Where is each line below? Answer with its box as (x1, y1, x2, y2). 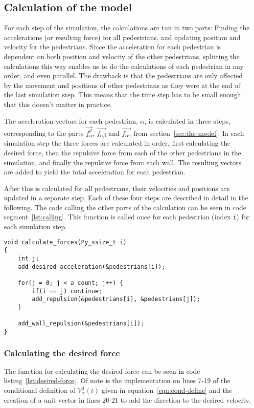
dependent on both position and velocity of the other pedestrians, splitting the (4, 51, 240, 61)
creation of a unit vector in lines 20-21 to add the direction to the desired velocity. (4, 394, 251, 405)
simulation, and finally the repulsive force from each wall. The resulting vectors (4, 157, 242, 167)
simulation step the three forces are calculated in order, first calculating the (4, 138, 231, 148)
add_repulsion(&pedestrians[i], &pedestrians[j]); (32, 296, 200, 303)
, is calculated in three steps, (144, 115, 231, 126)
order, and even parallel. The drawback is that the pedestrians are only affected (4, 70, 243, 81)
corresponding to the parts (4, 128, 84, 138)
